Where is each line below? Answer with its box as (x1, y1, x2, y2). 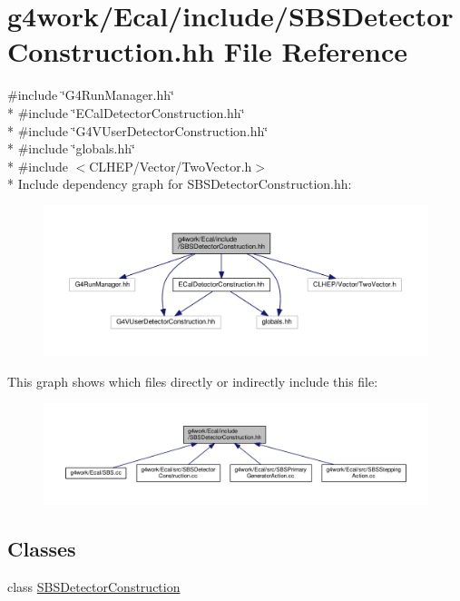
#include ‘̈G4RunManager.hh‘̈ (7, 85, 174, 104)
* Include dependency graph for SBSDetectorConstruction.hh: (7, 174, 352, 193)
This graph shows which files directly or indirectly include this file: (7, 371, 378, 390)
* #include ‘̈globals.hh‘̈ (7, 139, 135, 158)
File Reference (223, 33, 407, 70)
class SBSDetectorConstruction (7, 576, 181, 596)
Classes (7, 535, 76, 563)
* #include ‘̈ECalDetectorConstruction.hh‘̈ (7, 103, 245, 122)
